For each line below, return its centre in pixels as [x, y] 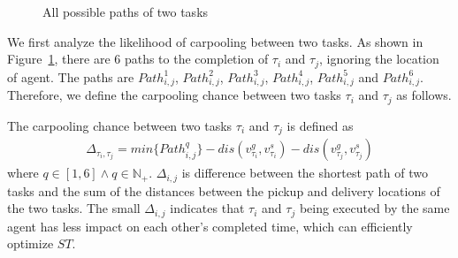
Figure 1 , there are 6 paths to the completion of [138, 59]
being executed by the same [374, 208]
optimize [31, 243]
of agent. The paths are [71, 76]
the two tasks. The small [74, 208]
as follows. [424, 95]
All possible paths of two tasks [126, 11]
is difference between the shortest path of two [305, 173]
